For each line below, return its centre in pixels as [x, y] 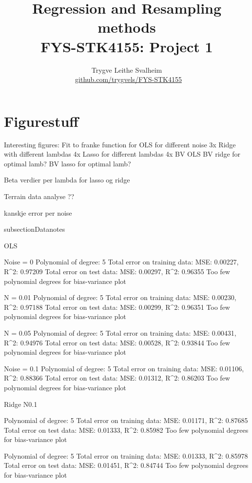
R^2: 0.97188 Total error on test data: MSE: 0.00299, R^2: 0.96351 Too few [117, 307]
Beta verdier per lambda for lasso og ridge [67, 180]
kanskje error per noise [38, 212]
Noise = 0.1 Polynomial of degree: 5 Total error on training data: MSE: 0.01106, [124, 368]
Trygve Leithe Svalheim [127, 70]
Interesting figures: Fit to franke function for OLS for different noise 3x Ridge [120, 144]
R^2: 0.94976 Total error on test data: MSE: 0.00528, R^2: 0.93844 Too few [117, 342]
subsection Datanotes [35, 229]
